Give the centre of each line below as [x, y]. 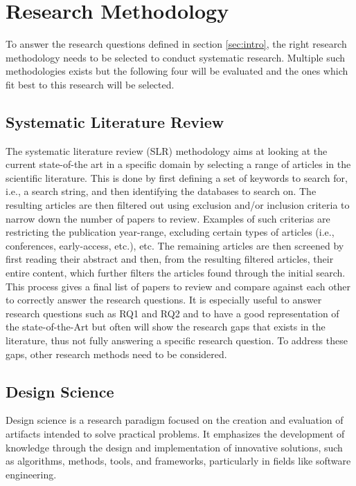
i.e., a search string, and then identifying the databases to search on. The [161, 191]
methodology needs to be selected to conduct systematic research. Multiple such [176, 57]
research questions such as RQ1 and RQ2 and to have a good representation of [172, 313]
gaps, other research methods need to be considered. [116, 354]
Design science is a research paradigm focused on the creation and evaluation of [175, 420]
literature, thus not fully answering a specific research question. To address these [177, 340]
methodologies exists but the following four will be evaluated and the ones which [177, 71]
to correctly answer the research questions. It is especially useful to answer [164, 300]
